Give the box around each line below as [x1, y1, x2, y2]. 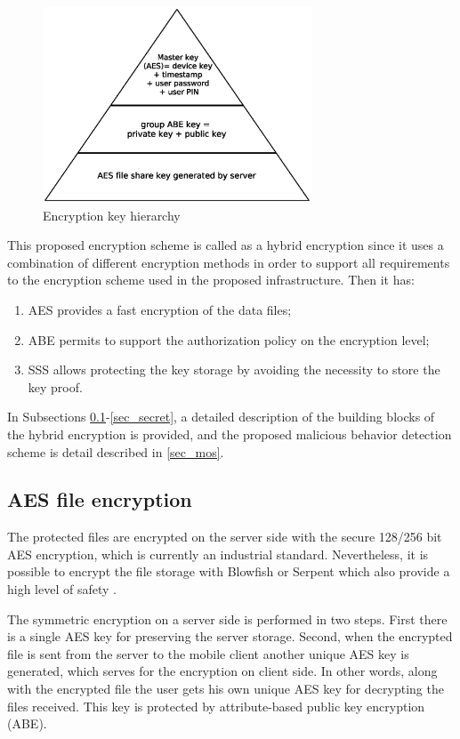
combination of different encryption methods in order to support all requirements [7, 253, 450, 271]
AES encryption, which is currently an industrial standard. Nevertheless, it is [7, 544, 429, 563]
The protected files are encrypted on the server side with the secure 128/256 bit [7, 527, 442, 546]
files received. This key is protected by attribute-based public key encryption [7, 696, 425, 715]
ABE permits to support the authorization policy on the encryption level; [28, 330, 430, 349]
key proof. [28, 377, 83, 396]
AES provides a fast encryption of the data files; [28, 300, 292, 318]
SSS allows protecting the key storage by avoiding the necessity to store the [28, 360, 440, 379]
